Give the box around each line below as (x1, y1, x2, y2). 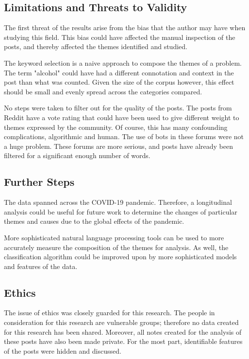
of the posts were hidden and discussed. (4, 345, 121, 356)
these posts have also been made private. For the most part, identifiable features (4, 336, 243, 346)
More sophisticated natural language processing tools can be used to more (4, 232, 224, 242)
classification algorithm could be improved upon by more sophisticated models (4, 251, 237, 262)
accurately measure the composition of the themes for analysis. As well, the (4, 242, 229, 252)
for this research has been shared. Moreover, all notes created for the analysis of (4, 326, 242, 337)
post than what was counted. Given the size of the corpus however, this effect (4, 77, 234, 87)
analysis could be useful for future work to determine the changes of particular (4, 206, 237, 216)
